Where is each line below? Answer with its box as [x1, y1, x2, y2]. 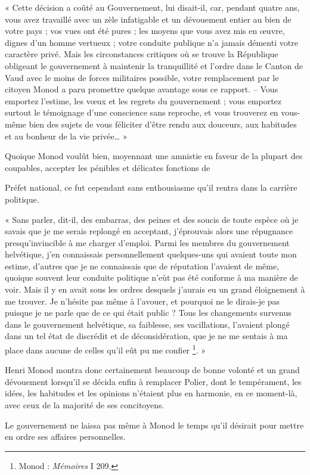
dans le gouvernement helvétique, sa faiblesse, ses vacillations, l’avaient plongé [5, 318, 290, 330]
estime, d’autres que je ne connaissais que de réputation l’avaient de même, [5, 259, 280, 272]
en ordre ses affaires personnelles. [5, 430, 126, 443]
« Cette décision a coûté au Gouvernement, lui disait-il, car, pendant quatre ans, [5, 1, 300, 13]
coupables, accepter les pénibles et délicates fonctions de [5, 161, 210, 173]
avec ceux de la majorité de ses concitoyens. [5, 399, 165, 411]
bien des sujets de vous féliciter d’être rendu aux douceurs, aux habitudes [29, 117, 297, 130]
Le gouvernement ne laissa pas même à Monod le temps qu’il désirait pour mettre [5, 418, 304, 431]
